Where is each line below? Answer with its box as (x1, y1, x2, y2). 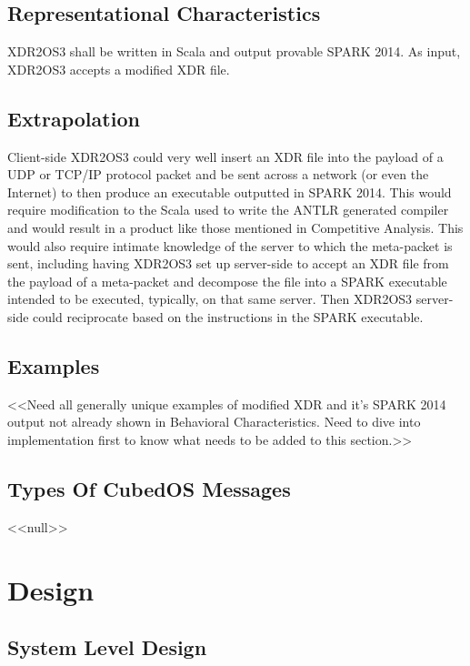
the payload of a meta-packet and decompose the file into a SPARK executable (7, 271, 447, 290)
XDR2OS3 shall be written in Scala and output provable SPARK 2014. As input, (7, 42, 461, 61)
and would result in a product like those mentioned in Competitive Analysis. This (7, 217, 464, 237)
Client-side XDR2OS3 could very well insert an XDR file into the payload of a (7, 146, 444, 166)
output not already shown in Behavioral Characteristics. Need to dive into (7, 412, 421, 431)
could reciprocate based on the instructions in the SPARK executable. (33, 307, 424, 326)
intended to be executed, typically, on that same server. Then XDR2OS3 (7, 289, 413, 308)
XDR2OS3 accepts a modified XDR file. (7, 59, 230, 78)
